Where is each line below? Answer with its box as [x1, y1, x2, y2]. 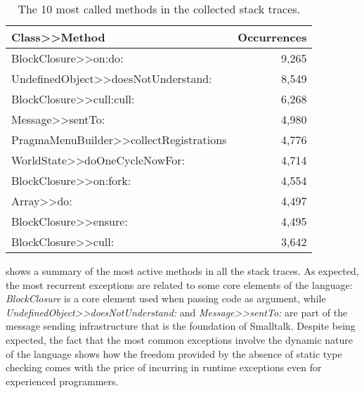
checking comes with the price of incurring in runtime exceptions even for [6, 360, 322, 375]
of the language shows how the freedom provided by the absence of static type [6, 346, 342, 361]
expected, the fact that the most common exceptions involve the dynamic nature [6, 332, 353, 347]
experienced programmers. [6, 373, 119, 388]
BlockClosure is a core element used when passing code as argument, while [6, 291, 326, 306]
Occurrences [238, 29, 307, 45]
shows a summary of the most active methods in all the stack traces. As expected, [6, 264, 359, 278]
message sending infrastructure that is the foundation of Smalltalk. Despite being [6, 318, 356, 333]
